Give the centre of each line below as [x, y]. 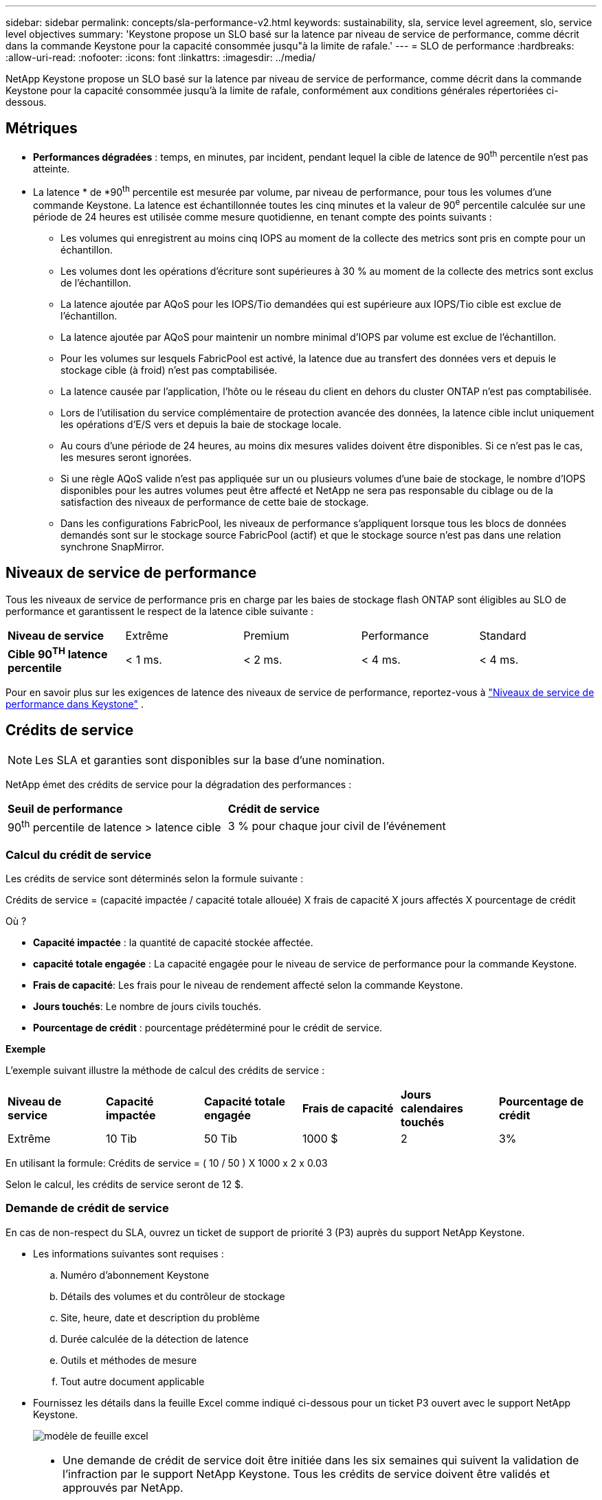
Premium [266, 635]
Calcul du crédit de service [79, 854]
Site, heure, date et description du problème [160, 1317]
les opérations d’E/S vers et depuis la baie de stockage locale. [201, 424]
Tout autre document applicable [133, 1381]
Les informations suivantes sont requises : [129, 1253]
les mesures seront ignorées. [126, 457]
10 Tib [121, 1138]
